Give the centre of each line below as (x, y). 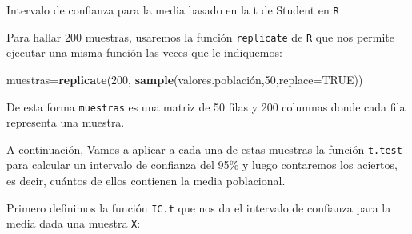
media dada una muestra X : (74, 223)
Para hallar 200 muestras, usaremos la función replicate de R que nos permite (200, 36)
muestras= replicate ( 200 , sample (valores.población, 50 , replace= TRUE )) (185, 79)
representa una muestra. (66, 122)
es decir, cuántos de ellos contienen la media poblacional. (146, 180)
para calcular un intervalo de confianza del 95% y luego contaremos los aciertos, (202, 165)
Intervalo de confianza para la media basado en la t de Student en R (173, 10)
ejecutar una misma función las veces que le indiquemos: (144, 52)
